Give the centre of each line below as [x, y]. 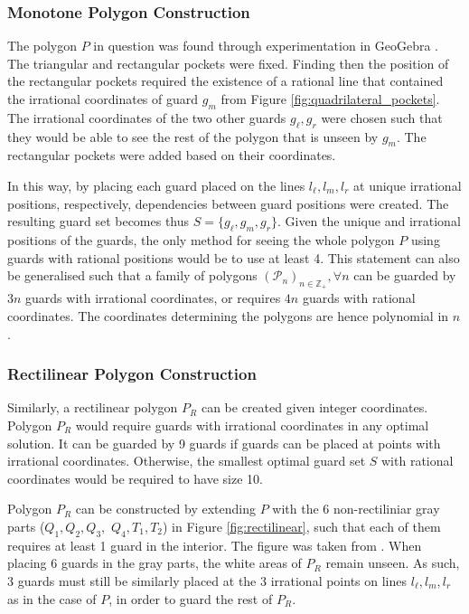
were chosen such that [382, 117]
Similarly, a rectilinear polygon [93, 407]
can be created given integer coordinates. [314, 407]
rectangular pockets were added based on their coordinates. [172, 155]
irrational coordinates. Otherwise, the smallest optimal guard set [187, 461]
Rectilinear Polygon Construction [132, 374]
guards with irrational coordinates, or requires [153, 298]
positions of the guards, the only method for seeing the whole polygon [201, 239]
